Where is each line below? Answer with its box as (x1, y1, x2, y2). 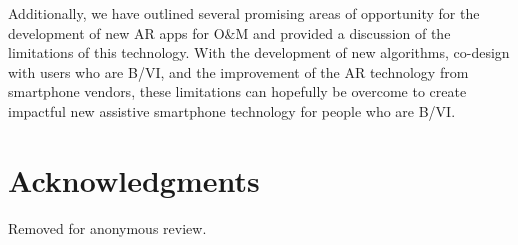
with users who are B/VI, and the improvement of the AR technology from (8, 61, 469, 82)
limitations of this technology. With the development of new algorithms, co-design (8, 42, 510, 63)
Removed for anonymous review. (8, 217, 207, 238)
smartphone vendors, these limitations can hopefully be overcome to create (8, 81, 467, 102)
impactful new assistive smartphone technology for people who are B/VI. (8, 100, 456, 121)
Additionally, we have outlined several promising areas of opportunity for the (8, 3, 480, 23)
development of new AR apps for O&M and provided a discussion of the (8, 22, 451, 43)
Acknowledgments (8, 159, 260, 200)
